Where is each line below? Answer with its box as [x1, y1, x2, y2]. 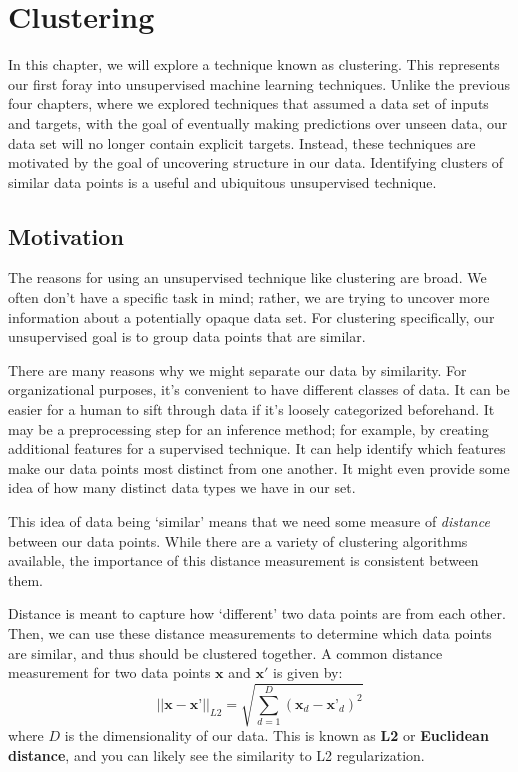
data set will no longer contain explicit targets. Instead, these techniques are [8, 132, 476, 153]
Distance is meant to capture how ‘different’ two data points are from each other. [8, 603, 506, 624]
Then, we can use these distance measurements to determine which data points [8, 622, 492, 643]
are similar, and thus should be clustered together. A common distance [8, 642, 443, 663]
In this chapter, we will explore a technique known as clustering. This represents [8, 54, 500, 75]
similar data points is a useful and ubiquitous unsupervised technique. [8, 171, 437, 192]
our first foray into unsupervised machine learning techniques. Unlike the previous [8, 73, 510, 94]
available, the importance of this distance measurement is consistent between [8, 550, 479, 571]
